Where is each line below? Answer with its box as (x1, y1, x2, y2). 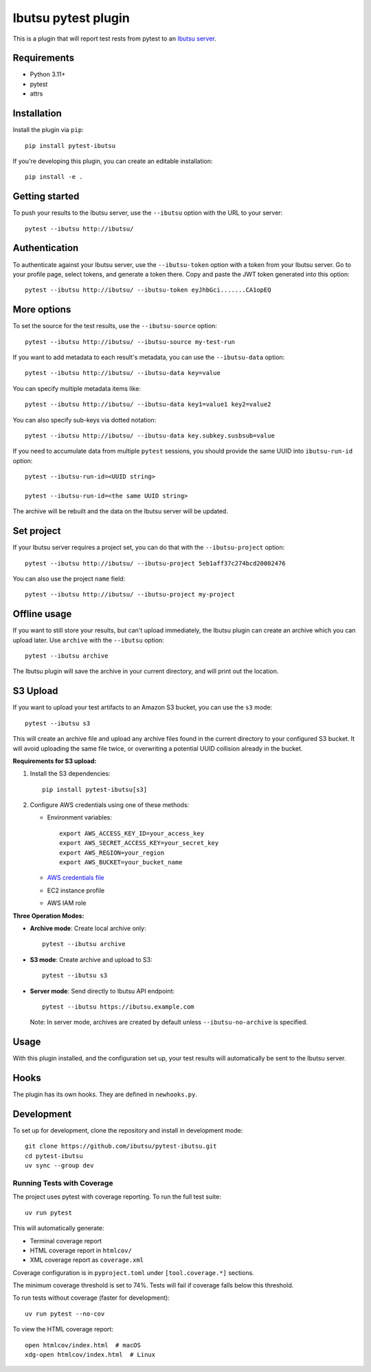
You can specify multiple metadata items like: (12, 384, 141, 392)
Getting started (12, 191, 80, 202)
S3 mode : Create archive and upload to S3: (30, 955, 153, 963)
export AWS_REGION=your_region (59, 848, 165, 857)
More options (12, 303, 71, 316)
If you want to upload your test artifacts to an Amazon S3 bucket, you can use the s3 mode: (12, 703, 273, 711)
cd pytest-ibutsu (25, 1152, 83, 1159)
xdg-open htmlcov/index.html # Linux (25, 1351, 156, 1359)
